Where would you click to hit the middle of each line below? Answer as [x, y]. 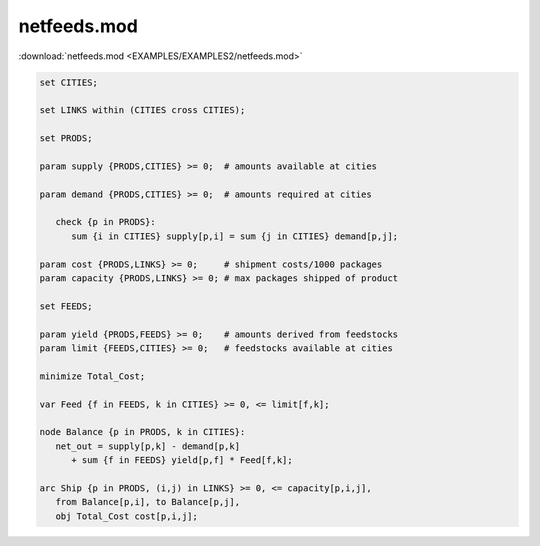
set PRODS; [66, 138]
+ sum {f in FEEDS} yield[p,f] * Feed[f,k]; [182, 460]
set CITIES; [69, 82]
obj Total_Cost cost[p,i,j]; [127, 516]
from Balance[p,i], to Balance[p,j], [147, 502]
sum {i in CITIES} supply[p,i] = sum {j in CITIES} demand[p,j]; [235, 236]
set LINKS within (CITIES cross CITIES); [142, 110]
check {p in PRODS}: [106, 222]
